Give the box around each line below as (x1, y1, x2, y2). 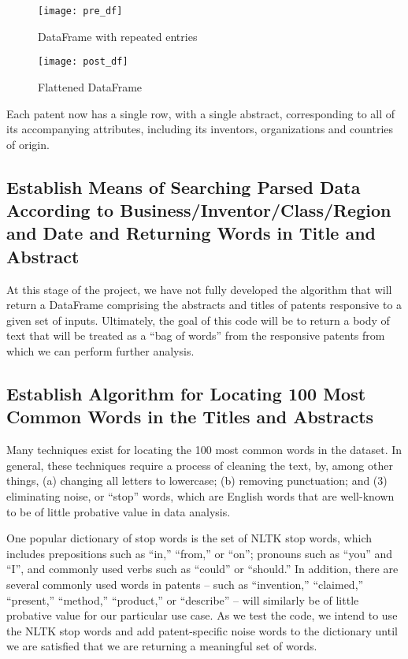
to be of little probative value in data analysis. (6, 503, 231, 519)
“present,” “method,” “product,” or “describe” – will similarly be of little (6, 591, 359, 608)
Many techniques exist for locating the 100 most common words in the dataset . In (6, 441, 402, 458)
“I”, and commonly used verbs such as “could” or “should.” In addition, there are (6, 560, 399, 577)
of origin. (6, 136, 50, 152)
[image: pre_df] (38, 6, 123, 17)
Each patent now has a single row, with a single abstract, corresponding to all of (6, 105, 395, 121)
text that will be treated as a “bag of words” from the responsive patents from (6, 327, 385, 344)
